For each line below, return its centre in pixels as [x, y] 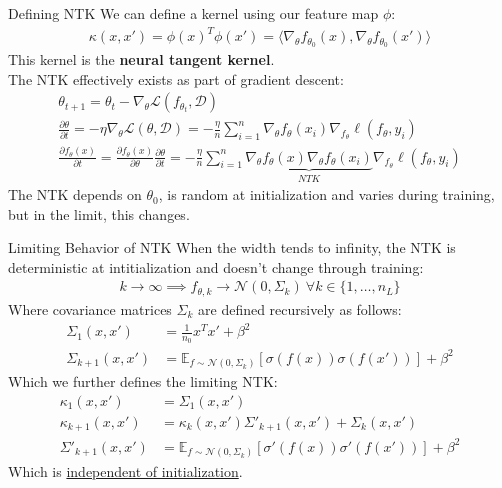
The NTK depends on [75, 194]
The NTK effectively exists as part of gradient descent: [176, 78]
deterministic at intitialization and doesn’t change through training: [216, 266]
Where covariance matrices [90, 308]
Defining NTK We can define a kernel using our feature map [193, 13]
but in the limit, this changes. [99, 213]
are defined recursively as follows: [300, 308]
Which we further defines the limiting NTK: [143, 381]
